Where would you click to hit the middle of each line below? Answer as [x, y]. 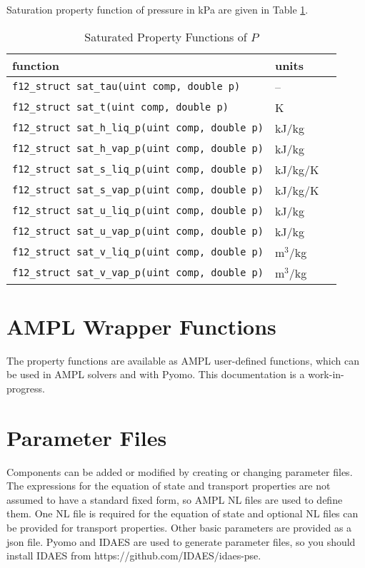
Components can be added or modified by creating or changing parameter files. [180, 471]
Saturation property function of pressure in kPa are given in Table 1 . [157, 9]
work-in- [326, 374]
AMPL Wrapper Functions [141, 326]
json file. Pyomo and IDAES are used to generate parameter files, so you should [181, 541]
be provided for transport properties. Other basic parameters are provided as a [179, 527]
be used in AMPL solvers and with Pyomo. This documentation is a [156, 374]
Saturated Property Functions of [166, 36]
